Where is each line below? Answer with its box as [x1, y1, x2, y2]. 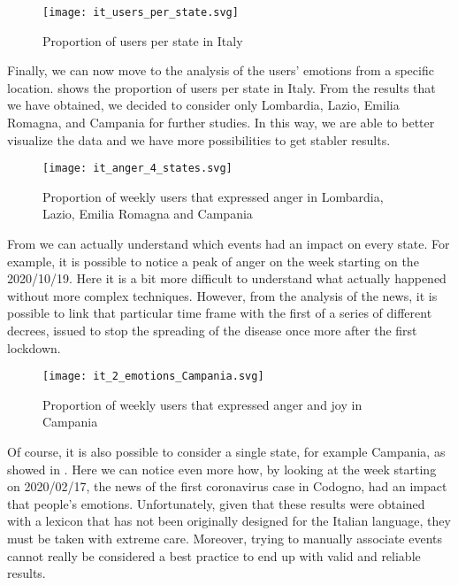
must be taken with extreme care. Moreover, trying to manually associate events [7, 529, 443, 548]
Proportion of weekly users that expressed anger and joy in [42, 395, 363, 413]
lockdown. [7, 338, 61, 357]
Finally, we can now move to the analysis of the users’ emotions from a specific [7, 61, 434, 80]
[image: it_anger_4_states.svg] [42, 162, 233, 175]
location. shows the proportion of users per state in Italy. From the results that [7, 78, 436, 96]
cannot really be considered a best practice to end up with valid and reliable [7, 546, 421, 565]
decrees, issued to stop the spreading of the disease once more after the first [7, 321, 417, 340]
